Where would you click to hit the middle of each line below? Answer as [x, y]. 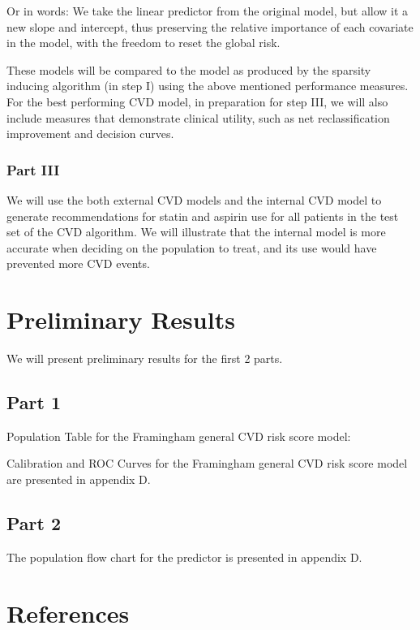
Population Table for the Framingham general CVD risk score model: [179, 436]
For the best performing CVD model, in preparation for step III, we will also [197, 101]
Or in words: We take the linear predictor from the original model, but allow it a [208, 11]
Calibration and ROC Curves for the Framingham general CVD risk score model [207, 463]
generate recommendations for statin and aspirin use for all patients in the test [203, 216]
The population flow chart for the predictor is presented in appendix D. [184, 557]
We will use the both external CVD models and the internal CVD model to [194, 199]
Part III [33, 169]
